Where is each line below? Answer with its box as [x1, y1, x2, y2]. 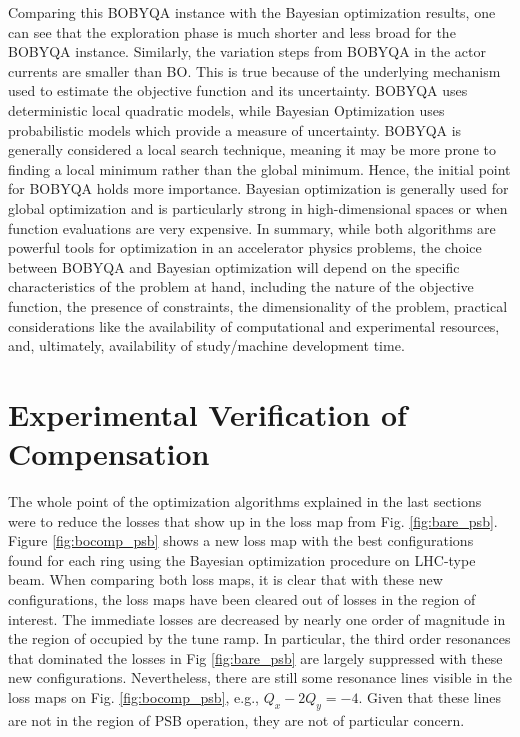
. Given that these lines [358, 686, 502, 707]
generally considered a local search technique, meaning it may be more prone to [8, 139, 496, 160]
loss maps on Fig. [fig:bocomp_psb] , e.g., [8, 686, 259, 707]
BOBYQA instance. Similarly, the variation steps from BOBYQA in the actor [8, 41, 486, 62]
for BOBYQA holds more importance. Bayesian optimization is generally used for [8, 178, 509, 199]
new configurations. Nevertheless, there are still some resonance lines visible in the [8, 667, 512, 688]
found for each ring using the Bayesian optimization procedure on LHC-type [8, 549, 476, 570]
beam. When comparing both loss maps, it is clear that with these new [8, 569, 443, 590]
